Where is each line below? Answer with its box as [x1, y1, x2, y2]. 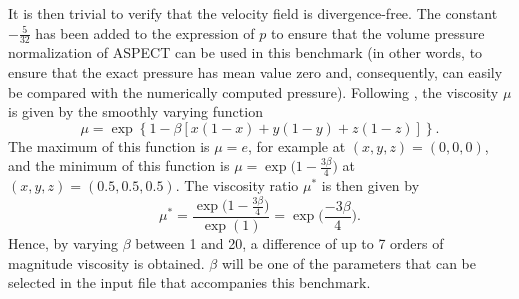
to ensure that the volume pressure [270, 22, 485, 43]
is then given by [321, 175, 420, 196]
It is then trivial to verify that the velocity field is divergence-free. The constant [8, 3, 498, 23]
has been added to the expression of [35, 22, 255, 43]
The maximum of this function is [8, 135, 210, 156]
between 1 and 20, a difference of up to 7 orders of [135, 232, 444, 253]
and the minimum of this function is [8, 155, 230, 176]
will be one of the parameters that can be [221, 252, 476, 273]
